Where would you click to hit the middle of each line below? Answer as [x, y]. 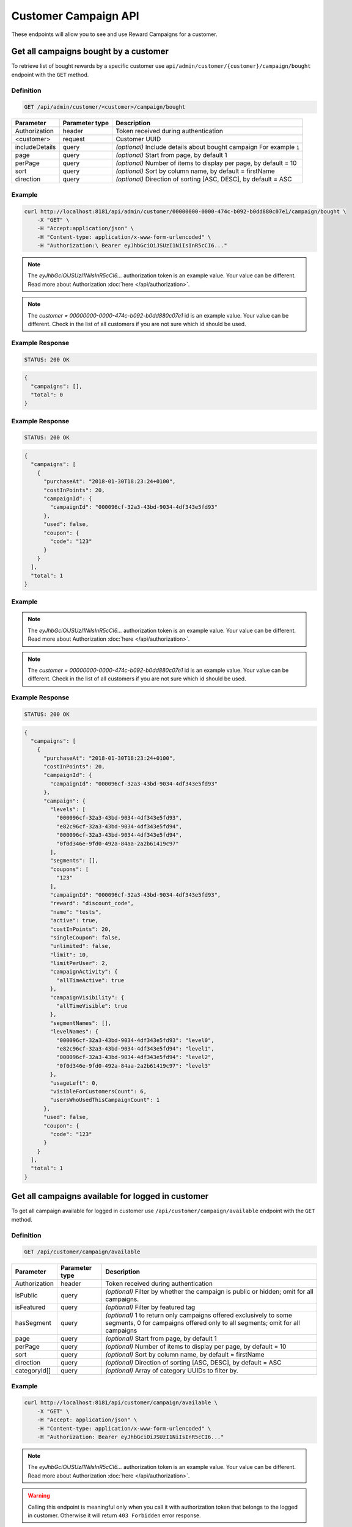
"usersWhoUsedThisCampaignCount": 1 [105, 1100]
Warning [39, 1496]
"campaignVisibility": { [87, 997]
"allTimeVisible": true [92, 1006]
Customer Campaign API [75, 16]
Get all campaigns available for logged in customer [110, 1196]
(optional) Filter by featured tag [150, 1307]
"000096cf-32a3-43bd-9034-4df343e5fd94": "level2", [135, 1057]
